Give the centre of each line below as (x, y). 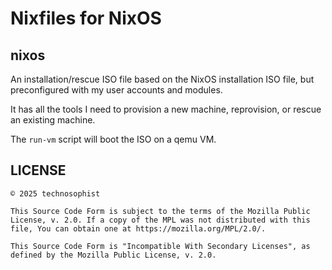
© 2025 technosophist (55, 193)
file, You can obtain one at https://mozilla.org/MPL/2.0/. (138, 228)
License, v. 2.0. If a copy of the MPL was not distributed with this (160, 220)
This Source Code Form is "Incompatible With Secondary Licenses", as (160, 246)
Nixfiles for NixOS (86, 18)
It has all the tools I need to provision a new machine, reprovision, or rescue (166, 109)
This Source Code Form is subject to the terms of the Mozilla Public (160, 211)
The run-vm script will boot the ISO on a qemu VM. (113, 139)
